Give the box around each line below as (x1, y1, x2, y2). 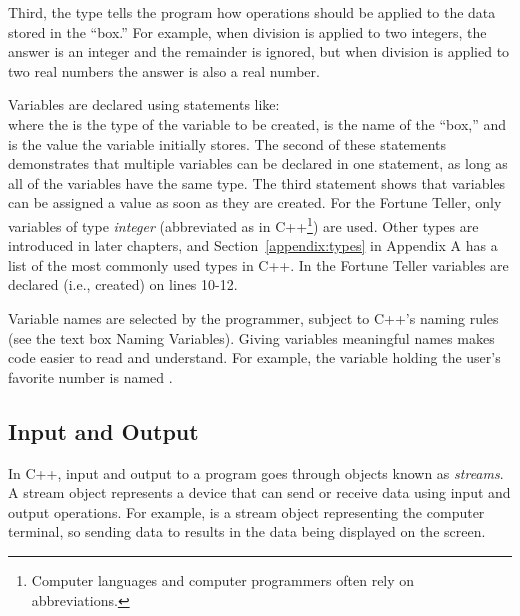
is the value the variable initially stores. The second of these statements (8, 133, 447, 154)
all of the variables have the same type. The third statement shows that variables (8, 172, 506, 193)
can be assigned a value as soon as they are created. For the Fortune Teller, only (8, 192, 502, 213)
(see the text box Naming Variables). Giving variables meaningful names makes (8, 327, 495, 348)
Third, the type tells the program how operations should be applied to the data (8, 2, 496, 22)
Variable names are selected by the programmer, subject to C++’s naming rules (8, 307, 499, 328)
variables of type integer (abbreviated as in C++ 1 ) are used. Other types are (8, 212, 479, 236)
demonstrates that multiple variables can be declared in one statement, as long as (8, 153, 508, 174)
